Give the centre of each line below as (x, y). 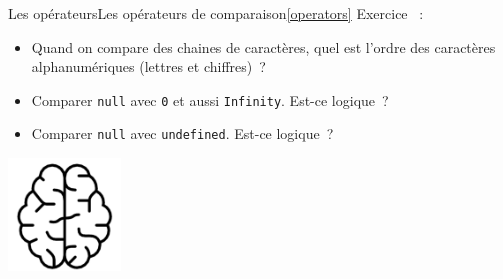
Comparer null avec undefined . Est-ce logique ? (182, 133)
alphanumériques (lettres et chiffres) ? (148, 66)
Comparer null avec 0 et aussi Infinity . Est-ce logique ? (210, 99)
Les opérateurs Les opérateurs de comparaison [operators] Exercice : (216, 13)
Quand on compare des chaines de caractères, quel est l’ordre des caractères (263, 46)
